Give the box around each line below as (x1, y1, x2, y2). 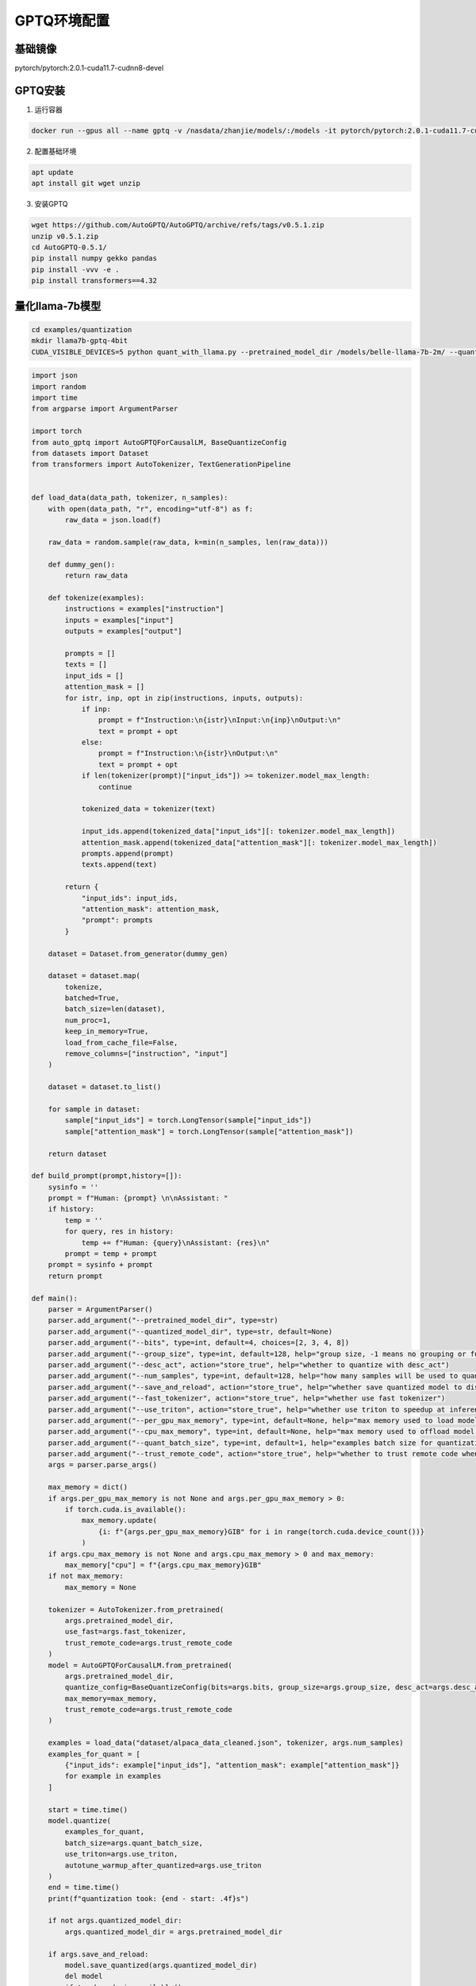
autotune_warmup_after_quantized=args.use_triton (64, 1860, 262, 1870)
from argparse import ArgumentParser (31, 404, 178, 413)
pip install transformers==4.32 (31, 276, 158, 285)
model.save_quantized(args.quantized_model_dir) (64, 1961, 258, 1970)
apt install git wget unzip (31, 179, 140, 188)
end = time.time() (48, 1883, 120, 1892)
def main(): (31, 1293, 79, 1303)
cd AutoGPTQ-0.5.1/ (31, 243, 107, 252)
